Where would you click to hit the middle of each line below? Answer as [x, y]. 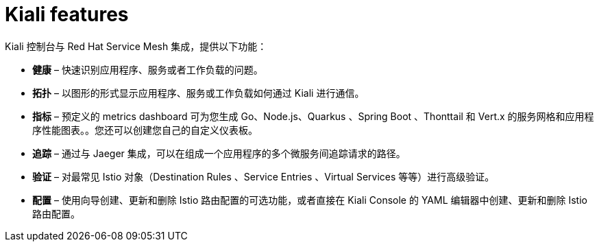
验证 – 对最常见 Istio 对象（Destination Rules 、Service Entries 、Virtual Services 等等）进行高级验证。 [264, 176]
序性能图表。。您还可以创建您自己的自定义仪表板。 [145, 130]
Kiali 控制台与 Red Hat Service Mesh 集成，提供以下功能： [136, 46]
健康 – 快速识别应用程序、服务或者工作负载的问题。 [148, 69]
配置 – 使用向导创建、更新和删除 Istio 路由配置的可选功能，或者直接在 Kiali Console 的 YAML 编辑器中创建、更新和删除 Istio [310, 200]
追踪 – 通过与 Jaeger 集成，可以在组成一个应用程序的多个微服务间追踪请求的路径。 [219, 153]
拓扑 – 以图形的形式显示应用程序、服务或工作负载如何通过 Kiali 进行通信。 [198, 93]
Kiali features [67, 14]
